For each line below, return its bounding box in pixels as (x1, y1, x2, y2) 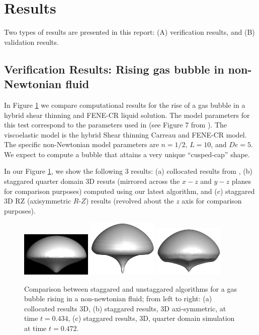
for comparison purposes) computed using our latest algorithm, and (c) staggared (4, 185, 255, 196)
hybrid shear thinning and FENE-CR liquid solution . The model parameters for (4, 109, 250, 120)
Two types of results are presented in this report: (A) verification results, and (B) (4, 27, 255, 37)
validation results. (4, 36, 59, 47)
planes (231, 176, 251, 186)
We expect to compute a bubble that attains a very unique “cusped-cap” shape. (4, 149, 250, 159)
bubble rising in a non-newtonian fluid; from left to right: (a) (24, 293, 212, 304)
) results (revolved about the (85, 195, 174, 206)
